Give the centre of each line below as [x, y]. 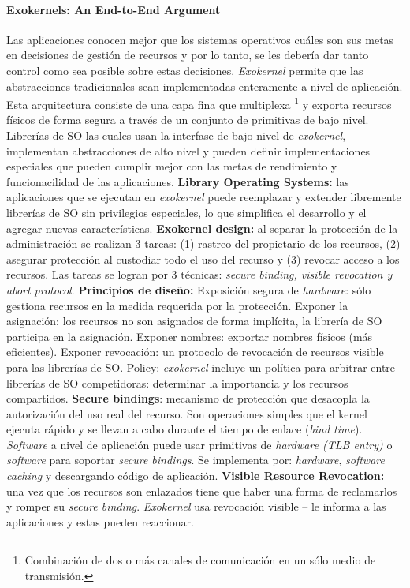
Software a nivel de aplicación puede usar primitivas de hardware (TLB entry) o [199, 444]
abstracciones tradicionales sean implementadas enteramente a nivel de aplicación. [205, 86]
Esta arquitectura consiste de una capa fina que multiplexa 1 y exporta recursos [199, 103]
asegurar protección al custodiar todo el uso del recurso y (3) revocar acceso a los [203, 258]
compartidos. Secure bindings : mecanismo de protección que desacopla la [188, 398]
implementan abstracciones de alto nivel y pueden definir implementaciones [188, 150]
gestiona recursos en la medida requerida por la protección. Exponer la [177, 305]
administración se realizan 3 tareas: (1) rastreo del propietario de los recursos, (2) [203, 243]
